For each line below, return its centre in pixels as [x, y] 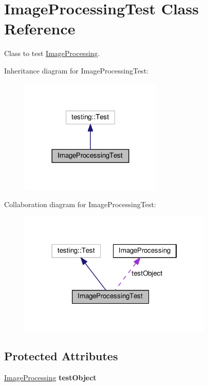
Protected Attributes [61, 356]
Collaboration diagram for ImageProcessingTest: [80, 204]
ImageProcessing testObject [50, 378]
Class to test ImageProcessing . [52, 53]
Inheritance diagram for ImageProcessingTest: [76, 70]
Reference [40, 29]
